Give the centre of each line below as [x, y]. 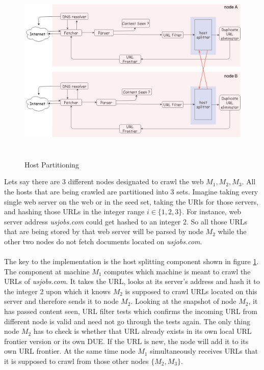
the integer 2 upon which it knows [57, 291]
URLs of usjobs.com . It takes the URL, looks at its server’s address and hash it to [132, 281]
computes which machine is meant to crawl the [177, 271]
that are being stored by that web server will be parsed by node [104, 231]
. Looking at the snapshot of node [183, 301]
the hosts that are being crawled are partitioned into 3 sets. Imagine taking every [131, 191]
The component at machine [47, 271]
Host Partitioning [52, 164]
